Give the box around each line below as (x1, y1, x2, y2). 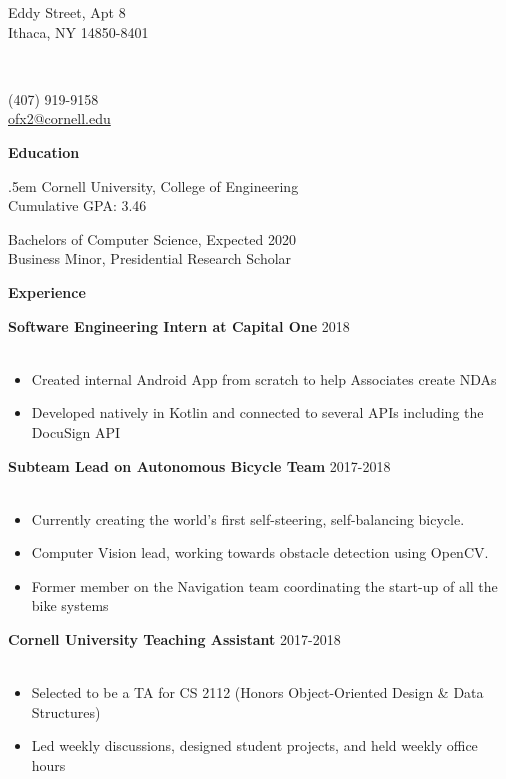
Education (8, 141, 80, 162)
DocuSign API (31, 421, 121, 442)
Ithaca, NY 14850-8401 (8, 21, 149, 42)
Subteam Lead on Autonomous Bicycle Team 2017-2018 (8, 455, 391, 476)
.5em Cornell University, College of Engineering (8, 175, 299, 196)
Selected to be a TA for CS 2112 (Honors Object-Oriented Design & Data (31, 682, 484, 703)
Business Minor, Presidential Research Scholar (8, 248, 292, 269)
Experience (8, 281, 86, 302)
